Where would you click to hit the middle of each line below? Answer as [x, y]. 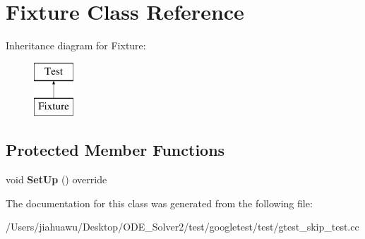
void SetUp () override [56, 179]
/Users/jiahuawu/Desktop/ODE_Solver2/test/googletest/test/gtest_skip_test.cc [182, 227]
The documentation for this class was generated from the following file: [159, 203]
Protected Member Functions [115, 150]
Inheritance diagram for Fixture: [76, 45]
